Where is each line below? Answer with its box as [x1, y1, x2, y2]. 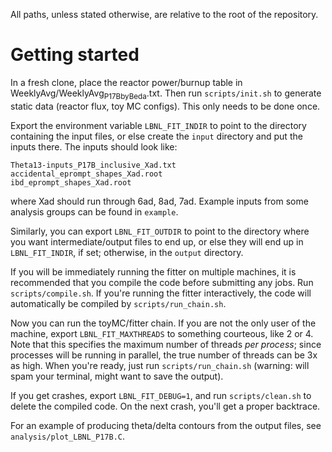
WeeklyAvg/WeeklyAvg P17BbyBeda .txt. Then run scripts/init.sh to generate [10, 87, 322, 101]
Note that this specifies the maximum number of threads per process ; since [10, 338, 322, 350]
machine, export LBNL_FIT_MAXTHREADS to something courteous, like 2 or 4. [10, 327, 314, 339]
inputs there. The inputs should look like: [10, 140, 178, 153]
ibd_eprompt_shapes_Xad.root [10, 177, 132, 188]
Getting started [10, 44, 140, 66]
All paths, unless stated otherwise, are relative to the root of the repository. [10, 9, 319, 20]
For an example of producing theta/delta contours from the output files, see [10, 419, 322, 431]
